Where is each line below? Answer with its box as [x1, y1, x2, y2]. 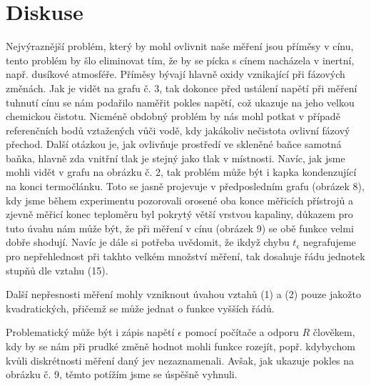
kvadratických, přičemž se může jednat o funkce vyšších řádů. [6, 300, 275, 315]
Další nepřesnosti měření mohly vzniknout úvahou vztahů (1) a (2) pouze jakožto [6, 287, 361, 302]
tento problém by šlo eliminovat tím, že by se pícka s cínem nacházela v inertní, [6, 52, 355, 67]
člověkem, [312, 325, 355, 340]
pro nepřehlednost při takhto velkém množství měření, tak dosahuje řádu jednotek [6, 249, 365, 264]
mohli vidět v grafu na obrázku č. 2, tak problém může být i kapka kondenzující [6, 164, 357, 179]
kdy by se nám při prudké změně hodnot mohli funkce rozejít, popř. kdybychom [6, 339, 355, 353]
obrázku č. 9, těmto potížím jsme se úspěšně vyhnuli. [6, 367, 238, 382]
